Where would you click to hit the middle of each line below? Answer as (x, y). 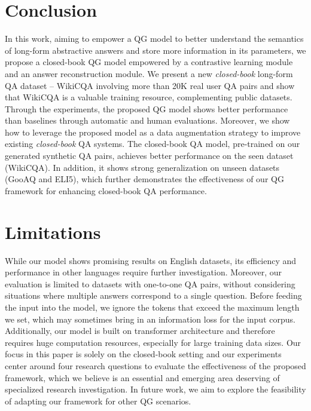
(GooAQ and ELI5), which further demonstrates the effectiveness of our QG (144, 179)
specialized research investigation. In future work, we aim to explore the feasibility (155, 389)
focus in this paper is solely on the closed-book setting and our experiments (143, 354)
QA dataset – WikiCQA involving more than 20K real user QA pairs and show (150, 85)
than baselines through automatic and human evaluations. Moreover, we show (147, 120)
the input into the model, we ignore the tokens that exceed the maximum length (152, 307)
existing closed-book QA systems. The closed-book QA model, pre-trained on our (153, 144)
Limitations (53, 231)
